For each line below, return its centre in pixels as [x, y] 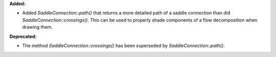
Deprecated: [23, 36]
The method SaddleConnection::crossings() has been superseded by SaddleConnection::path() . [123, 45]
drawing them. [38, 27]
